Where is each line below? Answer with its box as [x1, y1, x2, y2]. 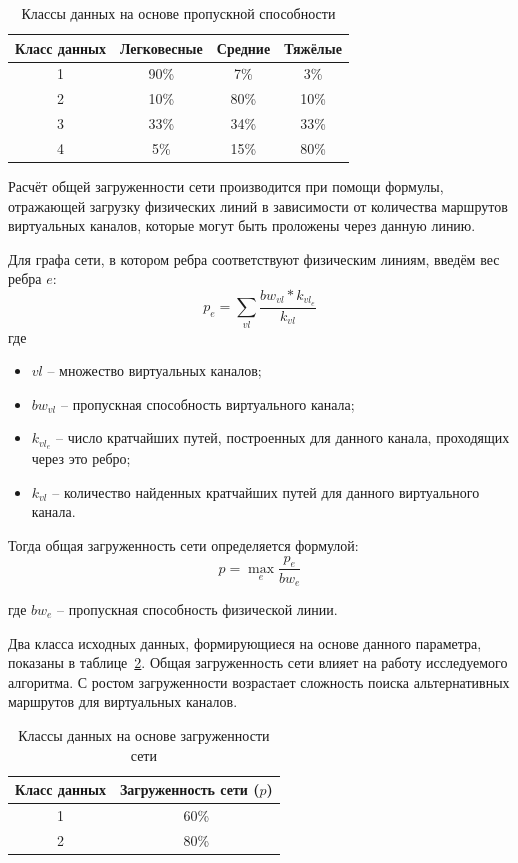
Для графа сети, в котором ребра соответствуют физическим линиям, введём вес [8, 248, 500, 269]
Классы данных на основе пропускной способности [21, 3, 336, 23]
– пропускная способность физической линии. [57, 598, 338, 619]
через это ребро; [31, 448, 131, 469]
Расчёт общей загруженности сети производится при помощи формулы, [8, 176, 444, 197]
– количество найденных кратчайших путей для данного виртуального [52, 481, 480, 502]
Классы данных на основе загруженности [18, 724, 270, 745]
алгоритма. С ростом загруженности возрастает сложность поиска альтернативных [8, 671, 510, 692]
